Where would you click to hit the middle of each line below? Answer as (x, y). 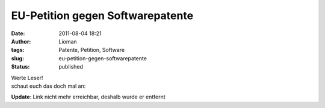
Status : (20, 67)
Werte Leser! (27, 78)
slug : (17, 58)
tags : (18, 50)
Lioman (68, 41)
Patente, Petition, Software (92, 50)
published (71, 67)
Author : (21, 41)
